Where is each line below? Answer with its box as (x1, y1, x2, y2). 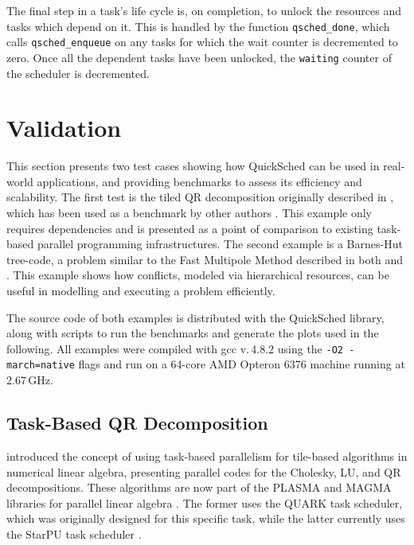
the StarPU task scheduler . (6, 525, 142, 542)
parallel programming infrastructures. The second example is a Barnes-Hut (37, 236, 403, 252)
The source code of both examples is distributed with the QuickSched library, (6, 309, 385, 325)
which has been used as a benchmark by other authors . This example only (6, 204, 373, 221)
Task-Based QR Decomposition (6, 411, 268, 435)
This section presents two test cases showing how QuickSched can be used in (6, 158, 380, 174)
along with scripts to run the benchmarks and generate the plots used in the (6, 325, 379, 341)
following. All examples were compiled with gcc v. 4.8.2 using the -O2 (6, 340, 343, 356)
